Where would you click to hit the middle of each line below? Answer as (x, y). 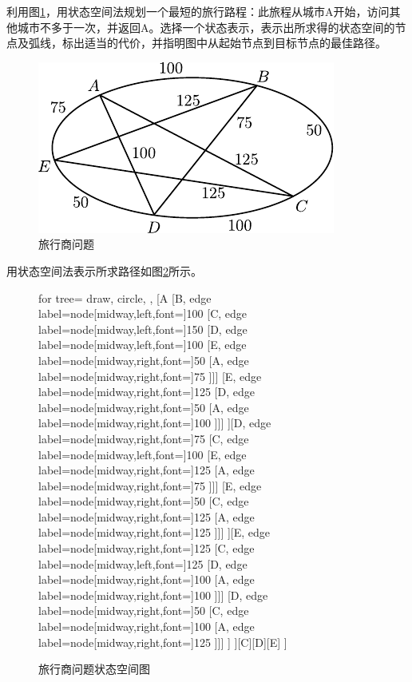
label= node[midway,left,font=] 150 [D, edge (143, 329)
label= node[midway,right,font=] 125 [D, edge (147, 392)
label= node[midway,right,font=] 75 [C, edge (144, 438)
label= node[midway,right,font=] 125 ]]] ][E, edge (154, 532)
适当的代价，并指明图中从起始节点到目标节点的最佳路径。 (235, 43)
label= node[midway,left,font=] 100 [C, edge (143, 313)
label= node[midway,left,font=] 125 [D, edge (143, 563)
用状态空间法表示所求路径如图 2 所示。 (104, 270)
